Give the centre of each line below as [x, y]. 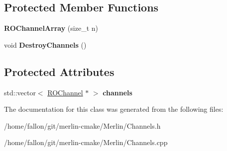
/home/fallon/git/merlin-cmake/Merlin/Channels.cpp [86, 142]
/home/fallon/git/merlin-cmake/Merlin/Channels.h [82, 125]
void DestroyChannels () [45, 44]
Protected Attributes [59, 71]
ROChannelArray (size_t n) [51, 28]
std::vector [20, 92]
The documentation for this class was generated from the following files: [114, 109]
